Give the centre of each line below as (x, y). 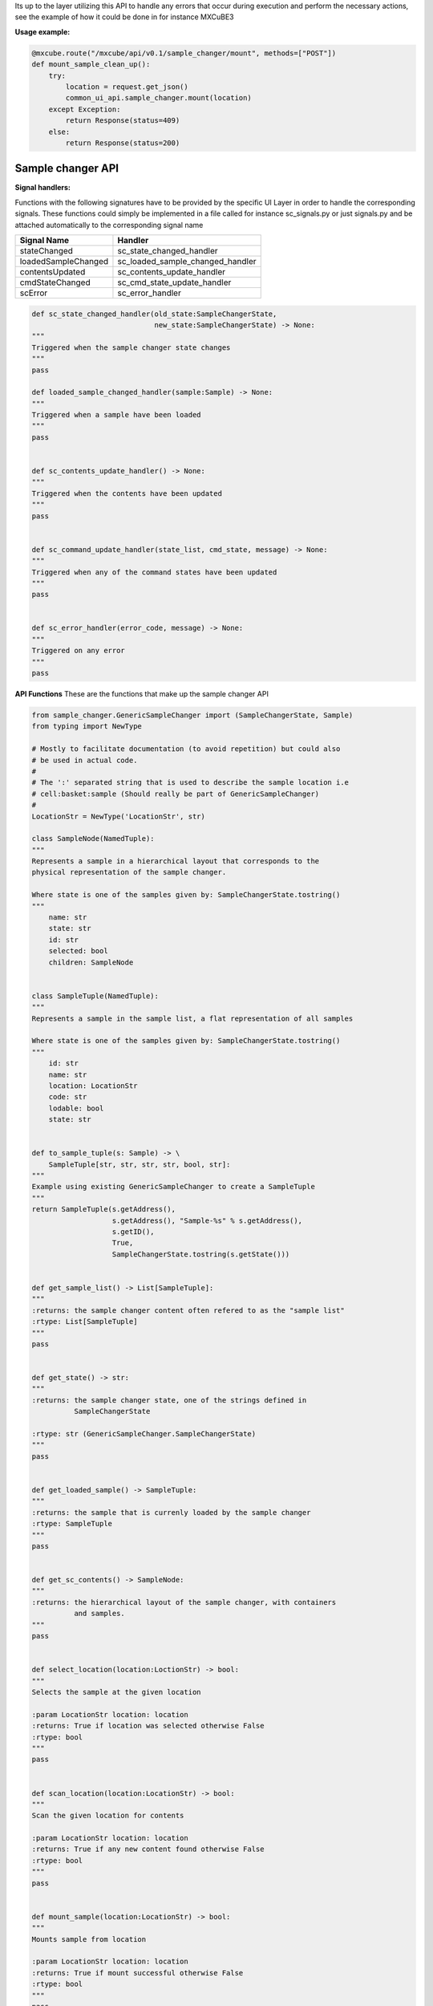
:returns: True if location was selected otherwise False (148, 1726)
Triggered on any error (79, 651)
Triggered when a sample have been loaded (116, 415)
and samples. (99, 1614)
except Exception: (85, 109)
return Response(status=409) (123, 121)
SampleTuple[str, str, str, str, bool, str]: (140, 1164)
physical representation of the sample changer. (129, 872)
